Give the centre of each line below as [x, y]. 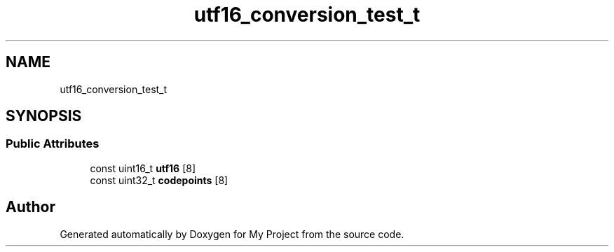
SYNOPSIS [44, 116]
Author [30, 207]
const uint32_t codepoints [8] [159, 180]
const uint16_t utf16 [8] [143, 168]
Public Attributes [53, 144]
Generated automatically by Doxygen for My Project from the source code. [232, 234]
